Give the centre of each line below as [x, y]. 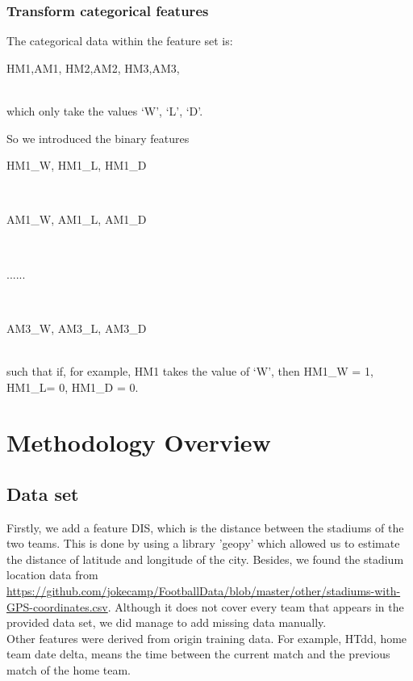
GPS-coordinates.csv [57, 606]
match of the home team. [69, 670]
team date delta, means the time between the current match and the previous [198, 654]
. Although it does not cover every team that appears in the [256, 606]
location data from [52, 575]
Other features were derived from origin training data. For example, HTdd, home [207, 638]
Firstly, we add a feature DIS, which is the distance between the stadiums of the [205, 527]
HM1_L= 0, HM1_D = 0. [73, 387]
